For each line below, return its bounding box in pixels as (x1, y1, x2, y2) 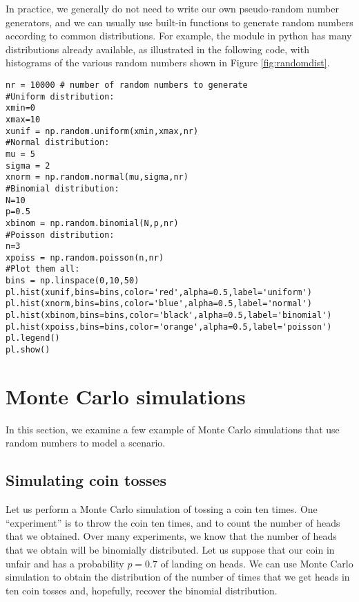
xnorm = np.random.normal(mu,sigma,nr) (6, 172, 188, 182)
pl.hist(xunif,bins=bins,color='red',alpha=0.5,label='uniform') (6, 287, 312, 297)
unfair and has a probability (6, 556, 124, 570)
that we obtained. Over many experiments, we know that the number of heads (6, 529, 337, 543)
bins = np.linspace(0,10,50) (6, 276, 139, 286)
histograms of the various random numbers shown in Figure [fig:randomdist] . (6, 55, 330, 70)
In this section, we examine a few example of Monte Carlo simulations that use (6, 422, 340, 436)
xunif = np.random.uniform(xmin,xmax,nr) (6, 126, 199, 136)
